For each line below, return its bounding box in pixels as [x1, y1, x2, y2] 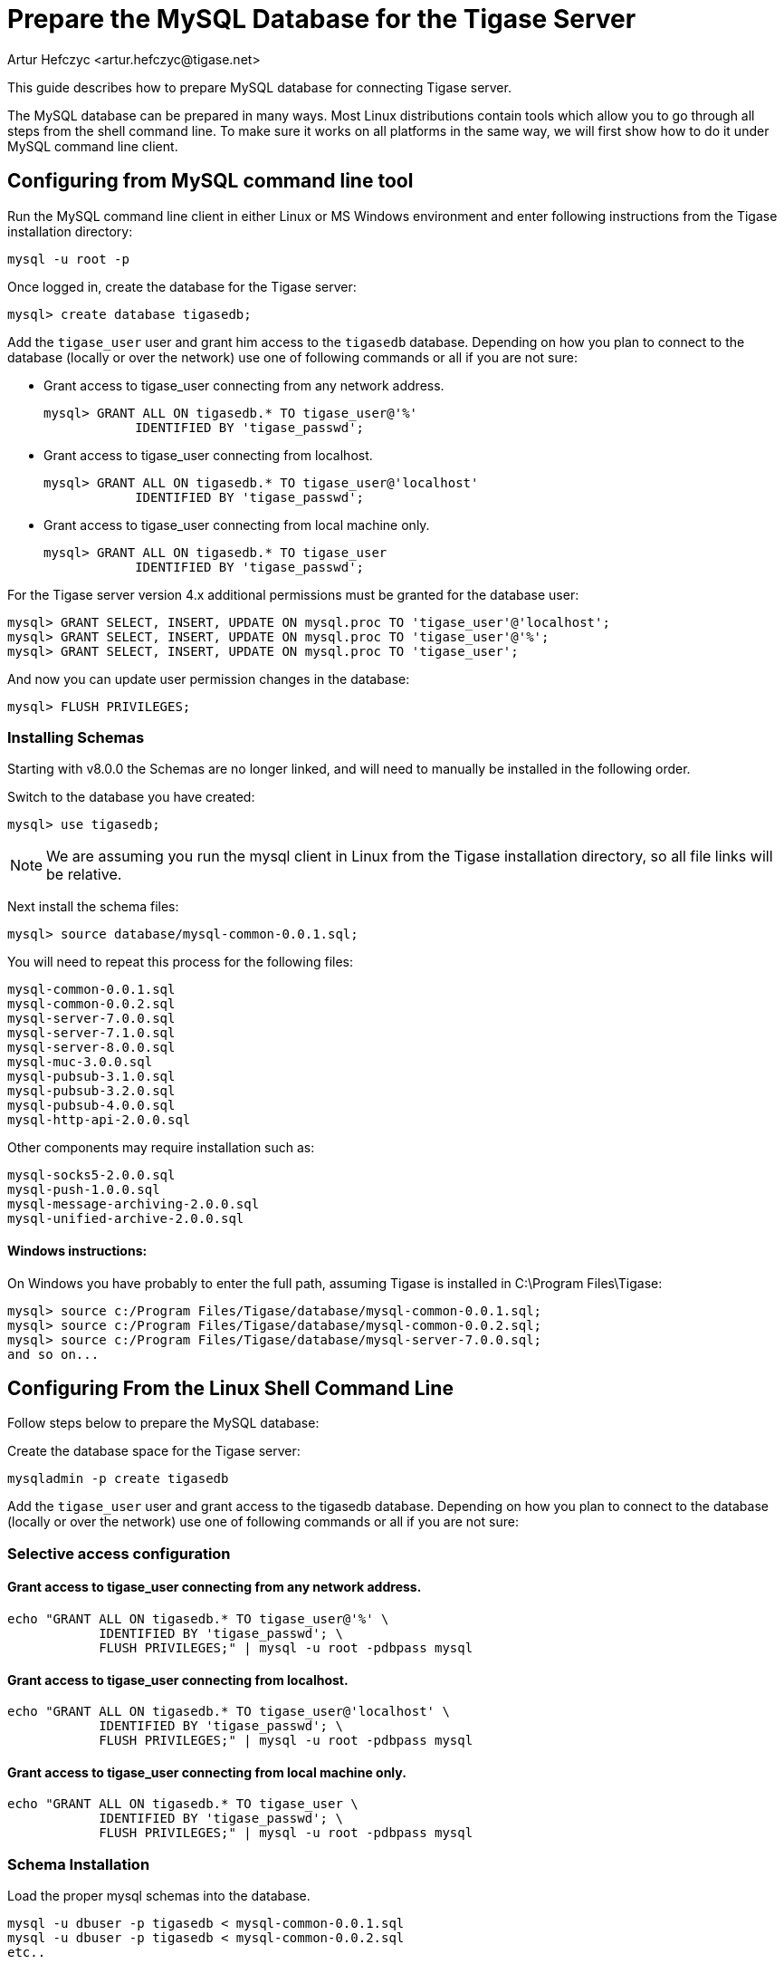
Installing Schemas [7, 727, 145, 746]
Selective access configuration [7, 1544, 231, 1563]
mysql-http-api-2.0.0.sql [7, 1112, 191, 1128]
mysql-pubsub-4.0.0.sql [7, 1098, 176, 1113]
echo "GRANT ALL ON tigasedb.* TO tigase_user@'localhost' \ [7, 1704, 450, 1719]
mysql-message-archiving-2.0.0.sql [7, 1197, 260, 1212]
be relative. [46, 865, 122, 884]
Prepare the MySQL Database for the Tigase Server [7, 4, 636, 34]
